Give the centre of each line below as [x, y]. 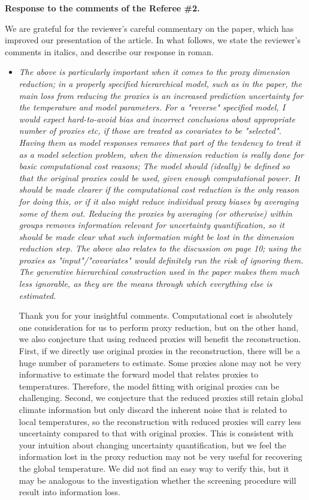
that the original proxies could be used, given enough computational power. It [159, 177]
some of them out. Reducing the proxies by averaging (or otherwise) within [155, 213]
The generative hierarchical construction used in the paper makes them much [159, 272]
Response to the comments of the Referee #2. [102, 8]
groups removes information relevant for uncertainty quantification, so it [152, 225]
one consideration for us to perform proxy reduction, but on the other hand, [159, 327]
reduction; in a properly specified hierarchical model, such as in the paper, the [160, 83]
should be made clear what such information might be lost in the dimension [156, 236]
